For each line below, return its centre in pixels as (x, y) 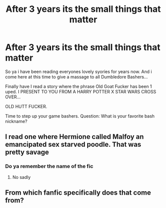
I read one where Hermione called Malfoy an (75, 137)
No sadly (21, 177)
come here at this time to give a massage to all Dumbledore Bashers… (77, 77)
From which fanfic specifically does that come (78, 193)
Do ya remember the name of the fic (49, 166)
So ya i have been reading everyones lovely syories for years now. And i (79, 71)
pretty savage (27, 152)
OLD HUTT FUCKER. (26, 106)
